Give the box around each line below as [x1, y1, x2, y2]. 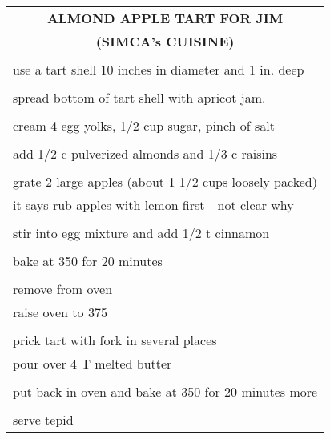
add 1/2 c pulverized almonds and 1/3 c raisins [13, 144, 278, 163]
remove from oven [13, 280, 113, 298]
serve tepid [13, 410, 74, 429]
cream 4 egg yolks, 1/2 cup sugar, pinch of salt [13, 116, 275, 135]
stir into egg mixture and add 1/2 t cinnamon [13, 224, 270, 242]
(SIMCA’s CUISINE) [95, 32, 235, 50]
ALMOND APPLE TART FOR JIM [46, 9, 284, 27]
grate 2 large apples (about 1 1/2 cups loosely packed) [13, 172, 317, 191]
